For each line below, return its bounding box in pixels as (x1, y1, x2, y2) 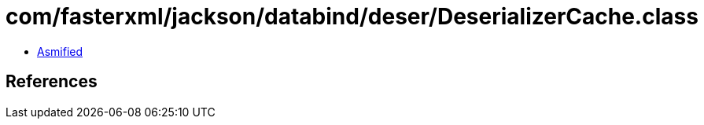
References (6, 72, 98, 92)
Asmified (37, 44, 83, 58)
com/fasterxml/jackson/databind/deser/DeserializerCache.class (6, 3, 698, 30)
